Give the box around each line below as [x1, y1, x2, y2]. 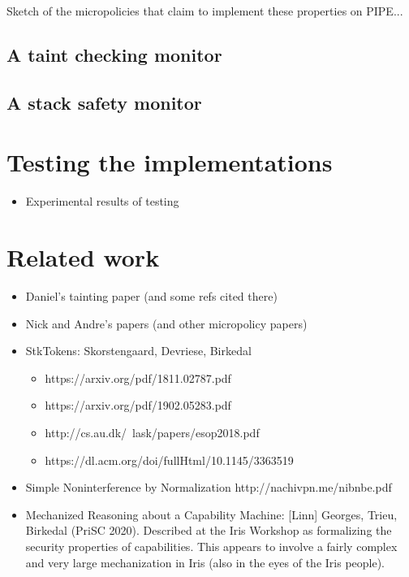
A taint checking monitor [6, 41, 222, 67]
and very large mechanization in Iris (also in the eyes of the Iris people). [25, 553, 385, 570]
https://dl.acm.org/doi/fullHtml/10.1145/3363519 [45, 451, 294, 468]
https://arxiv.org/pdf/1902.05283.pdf [45, 397, 231, 414]
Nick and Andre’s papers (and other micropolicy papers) [25, 315, 308, 332]
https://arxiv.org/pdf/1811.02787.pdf [45, 369, 231, 386]
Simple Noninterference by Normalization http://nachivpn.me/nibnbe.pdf [25, 479, 392, 496]
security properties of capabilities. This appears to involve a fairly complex [25, 537, 398, 554]
